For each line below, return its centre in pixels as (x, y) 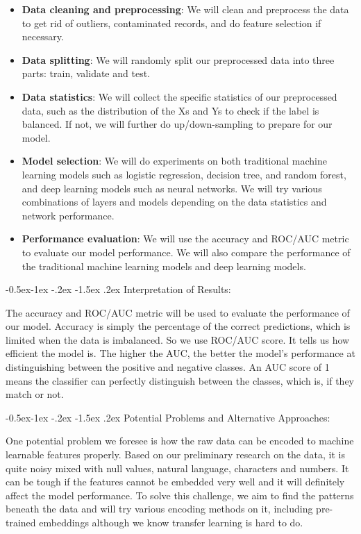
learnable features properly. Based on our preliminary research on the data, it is (175, 454)
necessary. (43, 36)
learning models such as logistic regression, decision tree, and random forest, (184, 174)
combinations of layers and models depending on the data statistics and (174, 202)
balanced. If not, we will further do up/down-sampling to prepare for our (177, 124)
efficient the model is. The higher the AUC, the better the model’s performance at (180, 353)
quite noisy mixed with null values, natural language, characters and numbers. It (177, 468)
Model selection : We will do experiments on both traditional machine (174, 161)
